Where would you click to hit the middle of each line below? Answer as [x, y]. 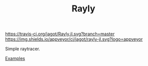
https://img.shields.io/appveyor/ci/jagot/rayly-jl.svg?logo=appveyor [74, 39]
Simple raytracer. [23, 49]
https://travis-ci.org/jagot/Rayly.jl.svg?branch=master [60, 34]
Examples [15, 59]
